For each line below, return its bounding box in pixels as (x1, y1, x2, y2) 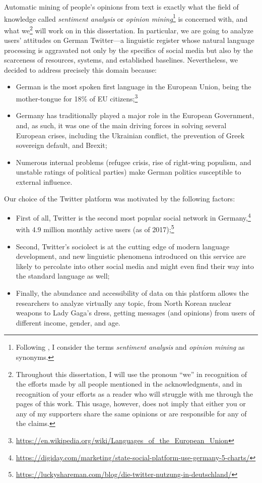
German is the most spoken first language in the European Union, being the (16, 81, 251, 92)
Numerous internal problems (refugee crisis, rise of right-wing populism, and (16, 156, 251, 167)
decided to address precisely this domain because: (4, 64, 157, 75)
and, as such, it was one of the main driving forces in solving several (16, 120, 227, 130)
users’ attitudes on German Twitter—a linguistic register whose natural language (4, 35, 254, 45)
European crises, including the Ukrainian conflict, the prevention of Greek (16, 130, 245, 140)
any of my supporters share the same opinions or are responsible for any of (16, 408, 247, 418)
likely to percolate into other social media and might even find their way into (16, 260, 254, 271)
